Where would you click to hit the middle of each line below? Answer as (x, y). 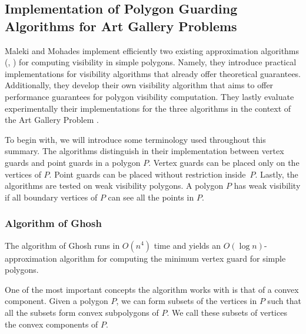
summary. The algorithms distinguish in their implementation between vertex (144, 151)
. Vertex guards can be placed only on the (224, 162)
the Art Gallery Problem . (52, 120)
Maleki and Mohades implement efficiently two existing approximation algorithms (152, 50)
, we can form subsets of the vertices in (187, 301)
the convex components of (51, 324)
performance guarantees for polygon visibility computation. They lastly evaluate (149, 96)
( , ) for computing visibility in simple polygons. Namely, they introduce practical (151, 62)
